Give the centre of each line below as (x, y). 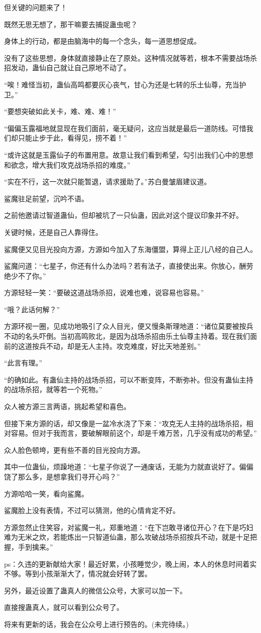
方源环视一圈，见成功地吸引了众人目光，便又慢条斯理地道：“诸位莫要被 (122, 326)
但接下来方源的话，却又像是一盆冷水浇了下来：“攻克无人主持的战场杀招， (125, 423)
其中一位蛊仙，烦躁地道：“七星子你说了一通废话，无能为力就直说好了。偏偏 (129, 467)
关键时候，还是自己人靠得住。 (53, 232)
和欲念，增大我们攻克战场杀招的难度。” (67, 164)
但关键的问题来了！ (36, 7)
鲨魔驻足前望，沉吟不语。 (46, 198)
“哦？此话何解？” (32, 309)
